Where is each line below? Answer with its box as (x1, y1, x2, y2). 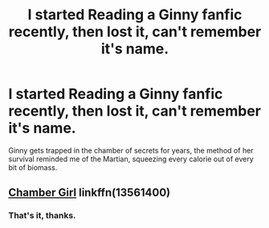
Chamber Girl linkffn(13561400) (8, 186, 171, 200)
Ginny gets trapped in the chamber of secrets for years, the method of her (8, 145, 255, 155)
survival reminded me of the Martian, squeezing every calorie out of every (8, 154, 255, 164)
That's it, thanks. (8, 210, 76, 222)
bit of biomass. (8, 162, 58, 172)
